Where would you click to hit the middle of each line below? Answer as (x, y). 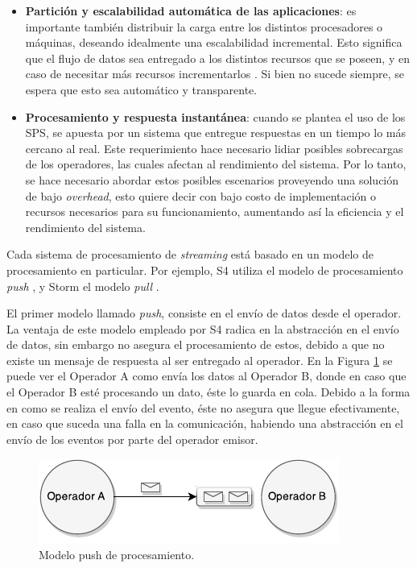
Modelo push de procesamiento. (117, 555)
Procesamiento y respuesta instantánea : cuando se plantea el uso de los (215, 116)
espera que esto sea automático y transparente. (141, 89)
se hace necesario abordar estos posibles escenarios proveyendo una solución (212, 179)
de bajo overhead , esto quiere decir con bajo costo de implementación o (201, 195)
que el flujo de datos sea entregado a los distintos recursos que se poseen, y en (217, 58)
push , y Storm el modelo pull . (83, 286)
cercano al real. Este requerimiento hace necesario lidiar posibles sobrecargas (214, 148)
